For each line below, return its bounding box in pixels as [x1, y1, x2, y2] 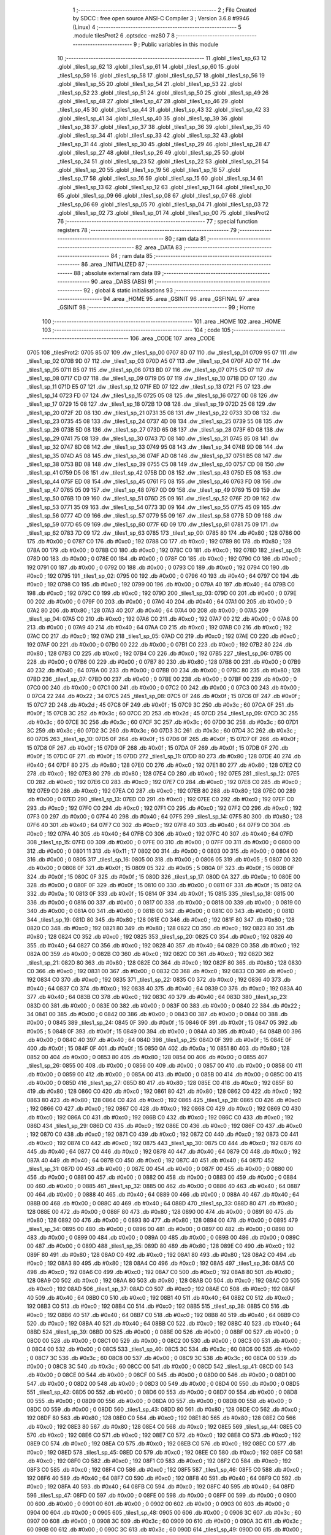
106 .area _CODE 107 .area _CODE [129, 335, 216, 342]
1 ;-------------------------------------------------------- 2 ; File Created [72, 6, 257, 14]
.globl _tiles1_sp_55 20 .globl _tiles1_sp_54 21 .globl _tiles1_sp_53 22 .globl [57, 80, 242, 88]
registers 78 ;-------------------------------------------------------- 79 [57, 226, 237, 233]
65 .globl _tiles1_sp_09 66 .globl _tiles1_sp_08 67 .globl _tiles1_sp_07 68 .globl [57, 192, 251, 200]
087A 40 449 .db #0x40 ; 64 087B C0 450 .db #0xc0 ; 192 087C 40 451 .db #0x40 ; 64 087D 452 [26, 1156, 275, 1164]
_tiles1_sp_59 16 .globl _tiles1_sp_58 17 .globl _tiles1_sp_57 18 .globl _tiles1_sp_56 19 [57, 71, 265, 79]
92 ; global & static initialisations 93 [83, 286, 173, 294]
